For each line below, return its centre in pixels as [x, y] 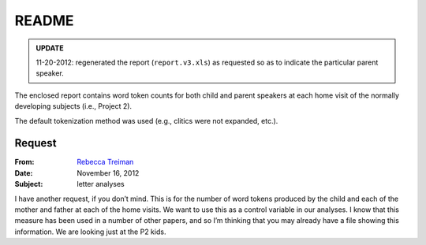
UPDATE [50, 48]
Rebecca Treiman [105, 162]
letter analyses [101, 184]
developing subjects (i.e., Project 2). [73, 106]
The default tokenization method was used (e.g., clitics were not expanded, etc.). [146, 121]
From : [24, 162]
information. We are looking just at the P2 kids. [90, 232]
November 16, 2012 [108, 173]
